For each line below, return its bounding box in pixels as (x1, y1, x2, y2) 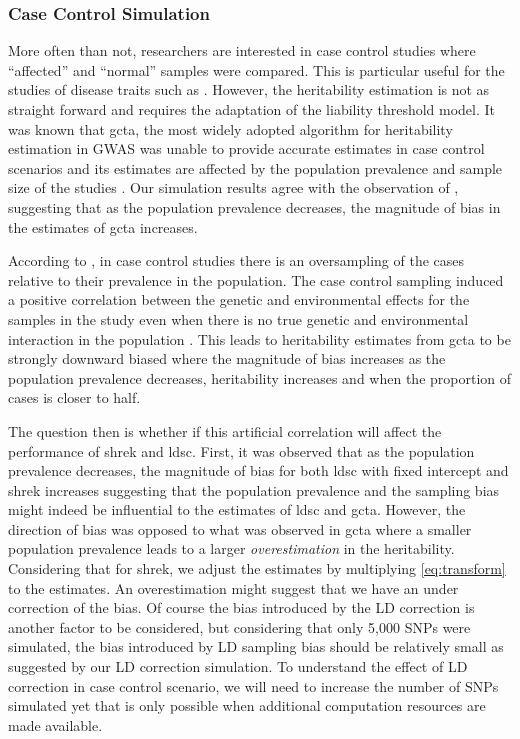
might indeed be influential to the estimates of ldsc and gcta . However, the (8, 499, 466, 520)
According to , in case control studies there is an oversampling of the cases (8, 250, 465, 271)
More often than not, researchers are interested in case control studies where (8, 40, 476, 61)
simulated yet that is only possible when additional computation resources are (8, 695, 486, 716)
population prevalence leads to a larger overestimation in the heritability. (8, 538, 455, 559)
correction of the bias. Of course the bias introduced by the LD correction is (8, 597, 475, 618)
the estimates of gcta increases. (8, 216, 198, 237)
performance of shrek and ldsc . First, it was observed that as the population (8, 440, 475, 461)
